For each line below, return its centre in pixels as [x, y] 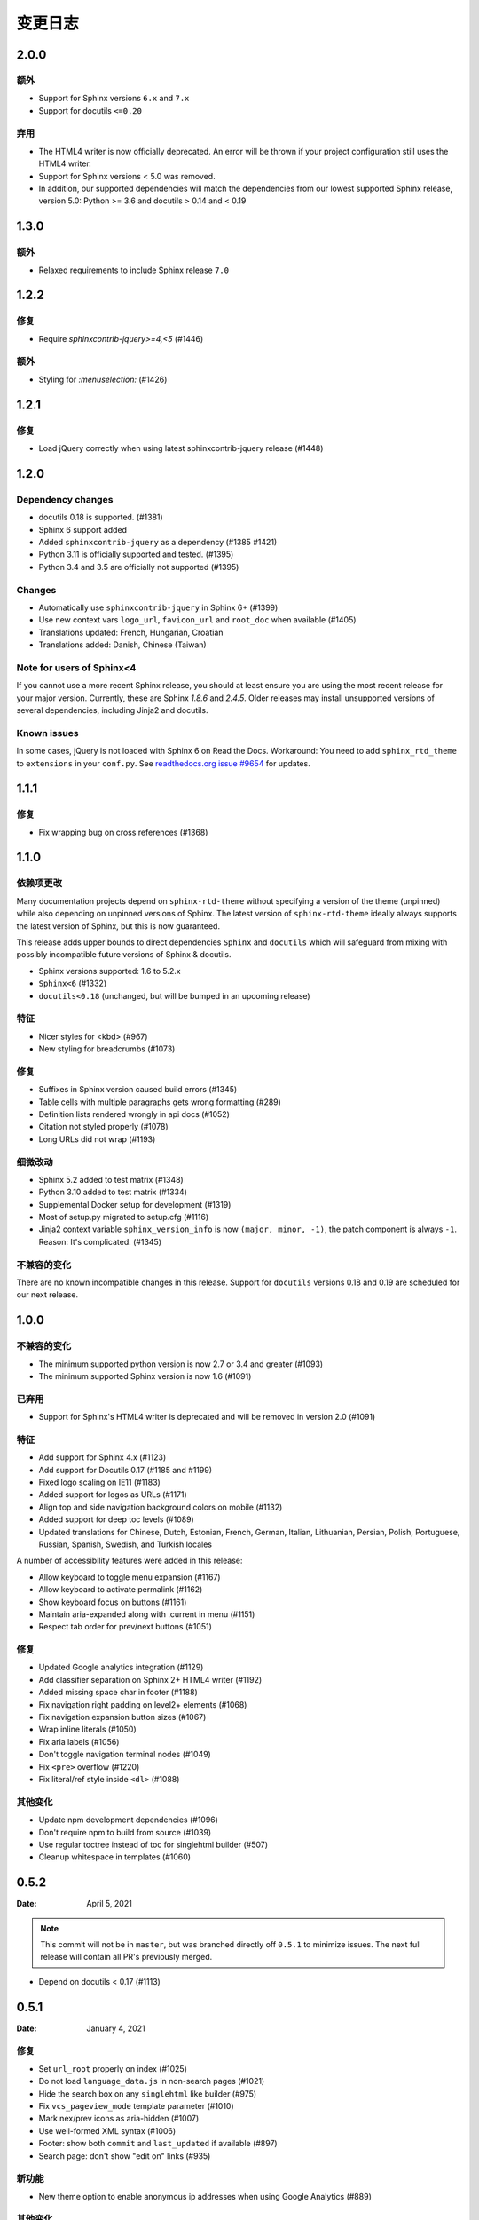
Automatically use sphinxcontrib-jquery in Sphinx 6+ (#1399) [158, 607]
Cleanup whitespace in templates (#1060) [114, 1857]
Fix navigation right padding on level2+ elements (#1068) [143, 1704]
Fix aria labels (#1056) [79, 1741]
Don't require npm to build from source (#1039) [125, 1832]
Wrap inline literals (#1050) [87, 1729]
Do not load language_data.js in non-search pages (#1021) [152, 2081]
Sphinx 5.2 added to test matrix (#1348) [111, 1179]
